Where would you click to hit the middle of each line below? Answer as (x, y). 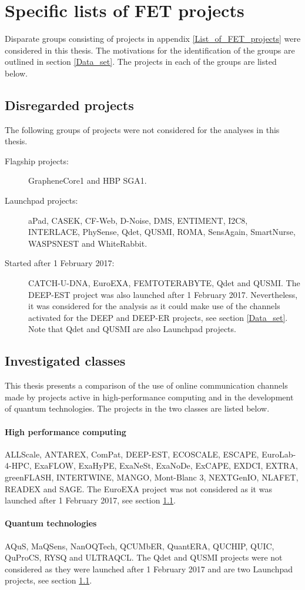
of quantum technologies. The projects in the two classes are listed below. (137, 408)
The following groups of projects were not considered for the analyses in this (142, 129)
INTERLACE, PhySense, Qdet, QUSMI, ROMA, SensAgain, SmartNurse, (162, 232)
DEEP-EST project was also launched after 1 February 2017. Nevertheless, (163, 294)
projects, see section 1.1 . (48, 580)
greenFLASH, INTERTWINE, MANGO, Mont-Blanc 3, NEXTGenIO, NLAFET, (152, 477)
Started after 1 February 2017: (60, 263)
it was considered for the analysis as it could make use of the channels (154, 306)
